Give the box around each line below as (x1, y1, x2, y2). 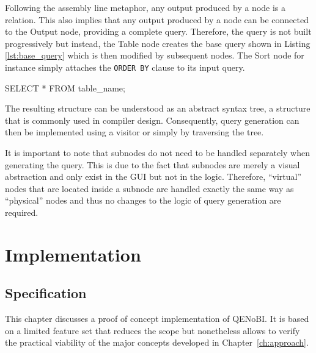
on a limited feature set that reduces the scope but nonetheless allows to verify (5, 324, 300, 337)
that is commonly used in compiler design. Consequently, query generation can (5, 113, 299, 126)
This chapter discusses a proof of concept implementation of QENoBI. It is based (5, 312, 309, 325)
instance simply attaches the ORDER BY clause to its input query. (5, 60, 245, 73)
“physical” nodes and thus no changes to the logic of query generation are (5, 194, 281, 207)
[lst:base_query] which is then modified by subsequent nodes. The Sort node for (5, 49, 304, 62)
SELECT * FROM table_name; (5, 81, 125, 94)
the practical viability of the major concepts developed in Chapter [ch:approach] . (5, 336, 309, 349)
